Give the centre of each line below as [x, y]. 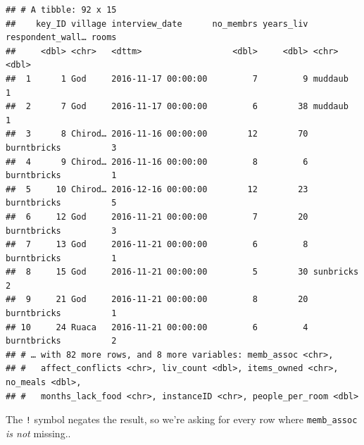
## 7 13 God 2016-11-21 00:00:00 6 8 [157, 245]
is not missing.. [38, 433]
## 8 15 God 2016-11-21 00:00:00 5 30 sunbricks [182, 272]
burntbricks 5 [61, 203]
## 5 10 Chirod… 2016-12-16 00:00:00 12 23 [157, 189]
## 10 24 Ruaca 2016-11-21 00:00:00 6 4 [157, 327]
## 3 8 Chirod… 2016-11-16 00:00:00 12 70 [157, 134]
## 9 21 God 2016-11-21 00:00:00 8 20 [157, 300]
